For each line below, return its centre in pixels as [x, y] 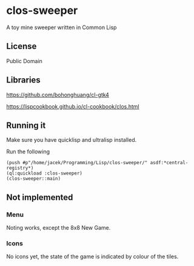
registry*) [20, 168]
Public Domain [24, 61]
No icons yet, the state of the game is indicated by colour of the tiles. [92, 257]
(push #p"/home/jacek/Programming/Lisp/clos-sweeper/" [77, 163]
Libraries [23, 80]
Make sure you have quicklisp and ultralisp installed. [72, 140]
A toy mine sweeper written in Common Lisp [62, 27]
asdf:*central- [169, 163]
